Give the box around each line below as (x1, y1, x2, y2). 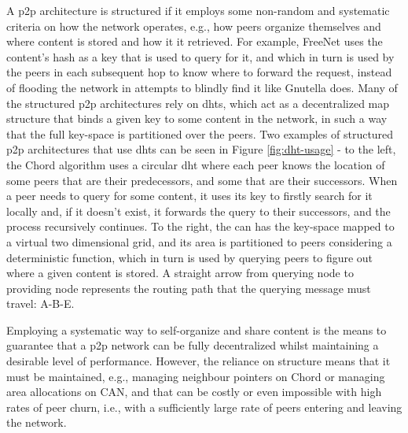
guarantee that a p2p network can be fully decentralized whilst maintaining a (6, 337, 379, 353)
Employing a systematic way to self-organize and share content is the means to (6, 321, 387, 338)
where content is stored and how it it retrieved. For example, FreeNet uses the (6, 33, 383, 50)
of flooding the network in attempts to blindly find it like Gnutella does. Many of (6, 79, 398, 95)
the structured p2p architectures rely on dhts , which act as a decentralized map (6, 94, 390, 111)
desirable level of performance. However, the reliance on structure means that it (6, 353, 391, 369)
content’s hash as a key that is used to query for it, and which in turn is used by (6, 48, 395, 65)
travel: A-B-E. (6, 295, 75, 312)
